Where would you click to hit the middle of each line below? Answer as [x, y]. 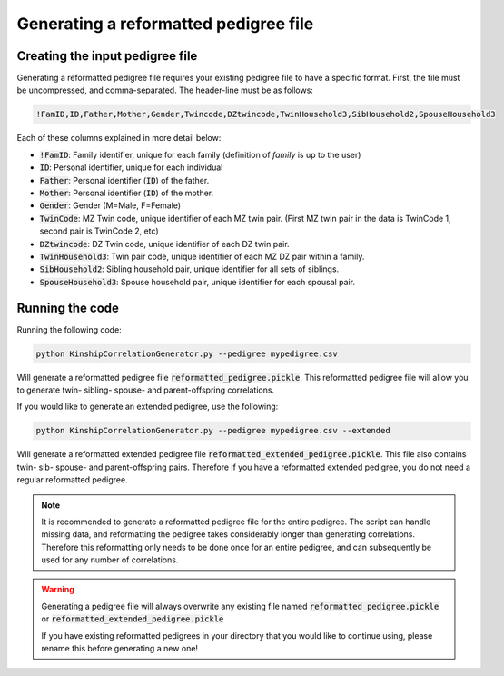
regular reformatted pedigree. [72, 480]
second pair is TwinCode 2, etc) [99, 231]
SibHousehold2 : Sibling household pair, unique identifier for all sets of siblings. [189, 269]
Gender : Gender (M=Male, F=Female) [110, 205]
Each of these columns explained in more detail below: [119, 138]
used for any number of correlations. [110, 560]
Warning [58, 590]
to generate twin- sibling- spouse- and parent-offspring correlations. [146, 390]
